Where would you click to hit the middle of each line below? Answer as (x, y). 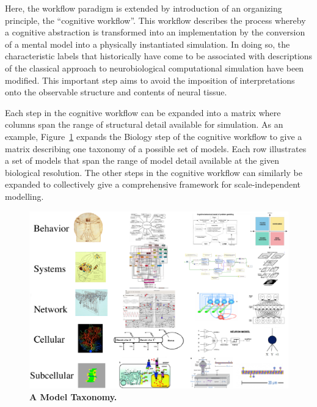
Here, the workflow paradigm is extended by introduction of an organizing (144, 8)
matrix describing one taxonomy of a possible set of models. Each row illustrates (156, 148)
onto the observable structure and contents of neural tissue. (116, 92)
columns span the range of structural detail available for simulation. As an (144, 124)
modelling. (24, 196)
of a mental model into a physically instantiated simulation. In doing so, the (148, 44)
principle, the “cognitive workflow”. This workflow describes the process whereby (155, 20)
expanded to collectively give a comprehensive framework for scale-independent (153, 184)
